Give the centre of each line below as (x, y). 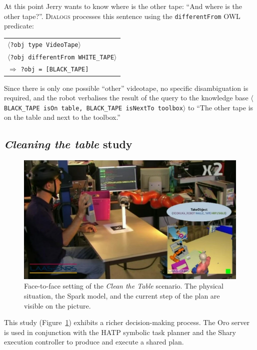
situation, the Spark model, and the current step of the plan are (122, 296)
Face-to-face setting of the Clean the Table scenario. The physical (124, 286)
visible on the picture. (57, 305)
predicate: (19, 26)
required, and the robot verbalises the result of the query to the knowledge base (126, 98)
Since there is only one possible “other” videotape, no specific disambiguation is (126, 88)
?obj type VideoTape (44, 45)
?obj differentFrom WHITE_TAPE (62, 57)
